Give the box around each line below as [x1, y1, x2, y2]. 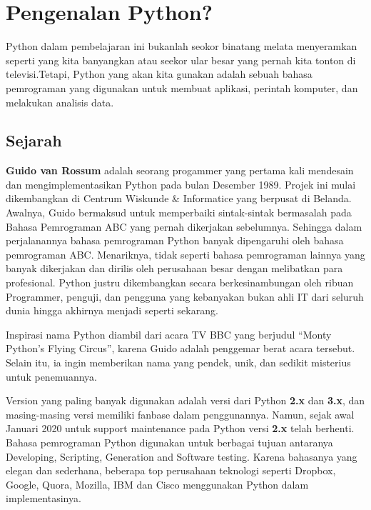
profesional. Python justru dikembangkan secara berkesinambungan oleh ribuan [6, 275, 354, 290]
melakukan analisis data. [6, 94, 114, 109]
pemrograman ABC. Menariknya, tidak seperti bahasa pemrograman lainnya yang [6, 246, 365, 261]
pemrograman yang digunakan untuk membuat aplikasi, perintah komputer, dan [6, 80, 358, 95]
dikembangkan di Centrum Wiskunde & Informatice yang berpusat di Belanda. [6, 191, 352, 206]
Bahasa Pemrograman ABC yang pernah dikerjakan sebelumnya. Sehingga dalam [6, 219, 362, 234]
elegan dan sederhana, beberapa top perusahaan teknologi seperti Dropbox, [6, 463, 336, 478]
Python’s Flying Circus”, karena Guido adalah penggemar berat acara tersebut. [6, 341, 355, 356]
